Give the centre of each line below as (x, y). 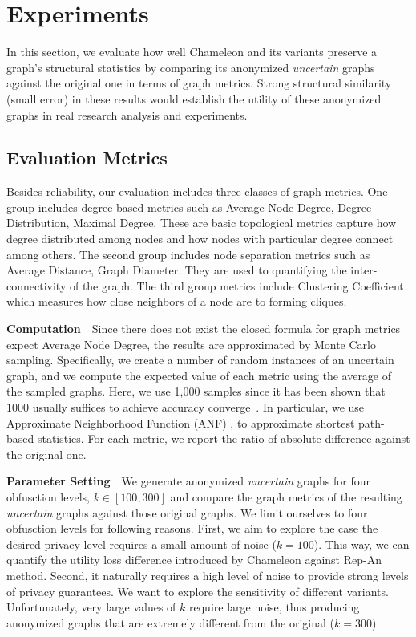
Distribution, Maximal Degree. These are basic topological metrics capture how (202, 223)
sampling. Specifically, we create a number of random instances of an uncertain (200, 360)
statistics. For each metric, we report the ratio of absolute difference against (224, 438)
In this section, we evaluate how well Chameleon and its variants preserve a (192, 52)
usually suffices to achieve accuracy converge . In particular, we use (198, 407)
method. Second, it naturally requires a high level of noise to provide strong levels (208, 575)
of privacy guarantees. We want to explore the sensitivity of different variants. (198, 591)
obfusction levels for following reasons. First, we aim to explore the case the (192, 528)
